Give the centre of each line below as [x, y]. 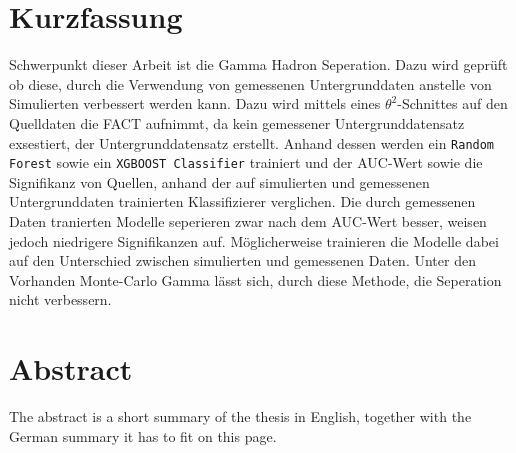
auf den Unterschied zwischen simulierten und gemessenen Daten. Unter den [242, 260]
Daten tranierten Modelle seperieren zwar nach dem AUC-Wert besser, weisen [248, 221]
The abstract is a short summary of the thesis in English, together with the [240, 416]
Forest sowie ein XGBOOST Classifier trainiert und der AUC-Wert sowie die [246, 162]
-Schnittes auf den [452, 103]
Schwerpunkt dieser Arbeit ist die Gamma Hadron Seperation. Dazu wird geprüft [258, 64]
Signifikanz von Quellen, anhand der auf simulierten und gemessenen [219, 181]
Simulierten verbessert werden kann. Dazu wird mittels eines [195, 103]
